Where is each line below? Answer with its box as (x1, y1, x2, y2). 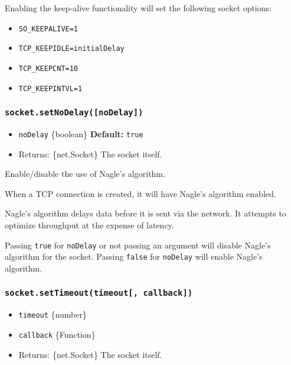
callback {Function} (18, 328, 96, 340)
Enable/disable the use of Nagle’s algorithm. (5, 167, 165, 180)
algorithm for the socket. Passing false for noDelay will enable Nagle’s (5, 250, 263, 263)
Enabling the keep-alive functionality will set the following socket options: (5, 2, 272, 14)
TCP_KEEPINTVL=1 (18, 84, 83, 93)
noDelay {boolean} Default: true (18, 128, 143, 140)
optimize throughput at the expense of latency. (5, 219, 174, 231)
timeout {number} (18, 308, 87, 321)
